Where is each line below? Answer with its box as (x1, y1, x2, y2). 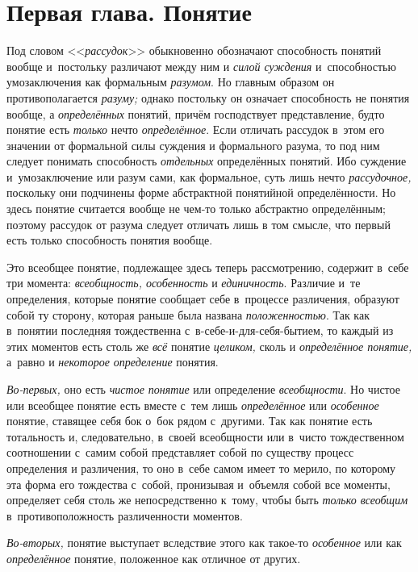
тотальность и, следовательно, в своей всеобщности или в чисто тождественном (6, 428, 404, 445)
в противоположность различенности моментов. (6, 507, 243, 524)
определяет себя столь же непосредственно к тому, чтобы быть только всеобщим (6, 491, 408, 508)
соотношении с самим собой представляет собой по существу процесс (6, 444, 354, 461)
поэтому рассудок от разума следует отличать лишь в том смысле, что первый (6, 215, 391, 232)
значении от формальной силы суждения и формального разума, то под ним (6, 136, 380, 153)
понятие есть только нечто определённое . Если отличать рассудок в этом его (6, 121, 385, 138)
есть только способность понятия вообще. (6, 232, 213, 248)
